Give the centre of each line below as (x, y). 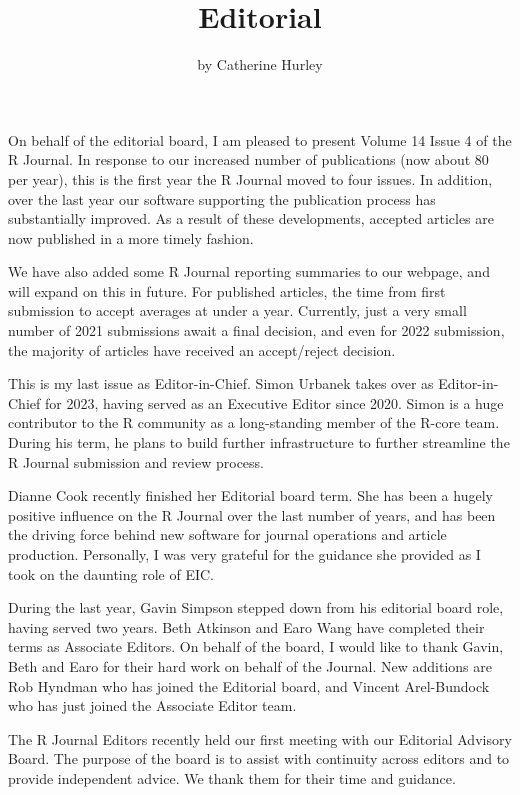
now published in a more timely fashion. (131, 237)
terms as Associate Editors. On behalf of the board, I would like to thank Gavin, (256, 646)
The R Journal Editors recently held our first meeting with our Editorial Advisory (260, 738)
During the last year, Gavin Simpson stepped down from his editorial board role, (256, 607)
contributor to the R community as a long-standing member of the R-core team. (254, 422)
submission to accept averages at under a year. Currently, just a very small (237, 310)
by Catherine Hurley (260, 64)
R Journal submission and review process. (136, 461)
